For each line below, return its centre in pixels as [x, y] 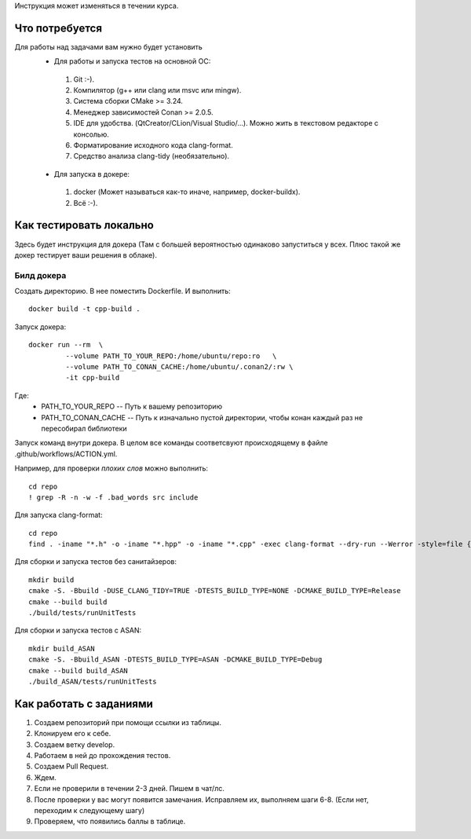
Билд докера [40, 275]
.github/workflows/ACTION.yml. [66, 454]
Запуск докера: [40, 327]
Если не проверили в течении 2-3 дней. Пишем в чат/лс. [130, 789]
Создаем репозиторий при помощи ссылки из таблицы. [128, 722]
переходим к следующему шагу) [89, 810]
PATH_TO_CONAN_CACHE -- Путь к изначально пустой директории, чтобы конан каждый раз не [202, 417]
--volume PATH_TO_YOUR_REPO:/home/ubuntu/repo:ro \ [171, 356]
